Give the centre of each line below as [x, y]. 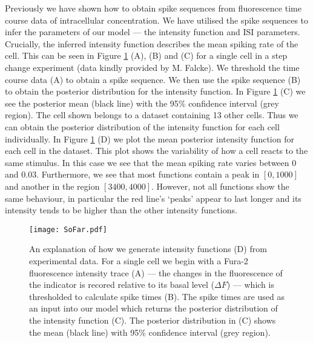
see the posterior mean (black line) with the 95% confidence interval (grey [142, 103]
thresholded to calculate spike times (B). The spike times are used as [157, 296]
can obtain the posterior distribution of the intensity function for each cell [142, 126]
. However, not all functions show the [220, 186]
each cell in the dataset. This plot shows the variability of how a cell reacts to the [156, 151]
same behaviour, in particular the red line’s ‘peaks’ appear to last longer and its [153, 198]
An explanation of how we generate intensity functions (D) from [148, 249]
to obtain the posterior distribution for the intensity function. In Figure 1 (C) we [155, 91]
